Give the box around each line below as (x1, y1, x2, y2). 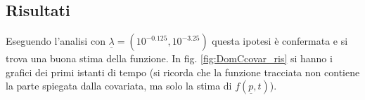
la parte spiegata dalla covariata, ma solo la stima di (6, 78, 232, 93)
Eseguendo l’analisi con (6, 34, 105, 48)
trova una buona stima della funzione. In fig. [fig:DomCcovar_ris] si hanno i (6, 51, 333, 66)
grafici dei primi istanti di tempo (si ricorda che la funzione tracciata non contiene (6, 64, 360, 79)
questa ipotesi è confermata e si (212, 34, 348, 48)
